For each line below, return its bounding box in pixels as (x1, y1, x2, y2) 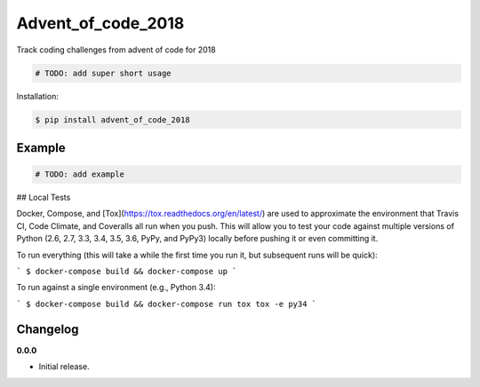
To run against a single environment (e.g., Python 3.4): (16, 282, 217, 293)
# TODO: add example (35, 170, 124, 179)
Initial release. (38, 361, 90, 372)
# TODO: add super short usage (35, 67, 172, 78)
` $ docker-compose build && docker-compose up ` (16, 266, 237, 277)
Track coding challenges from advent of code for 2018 (16, 44, 217, 55)
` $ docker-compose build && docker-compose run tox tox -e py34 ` (16, 298, 317, 309)
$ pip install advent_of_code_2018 (35, 115, 190, 124)
